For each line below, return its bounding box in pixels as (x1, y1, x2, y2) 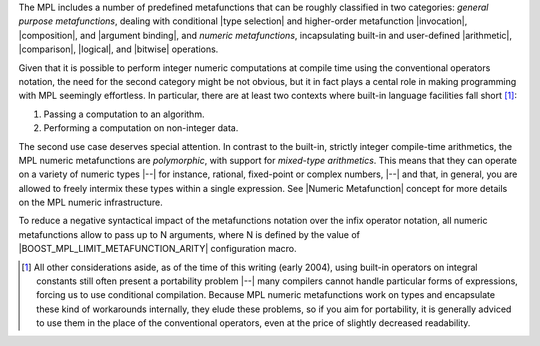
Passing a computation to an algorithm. (43, 108, 205, 120)
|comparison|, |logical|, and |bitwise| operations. (18, 43, 219, 55)
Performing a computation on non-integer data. (43, 122, 239, 134)
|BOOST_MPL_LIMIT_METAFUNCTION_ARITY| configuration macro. (18, 243, 297, 255)
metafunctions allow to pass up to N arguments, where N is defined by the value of (18, 228, 360, 240)
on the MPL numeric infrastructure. (18, 196, 164, 209)
